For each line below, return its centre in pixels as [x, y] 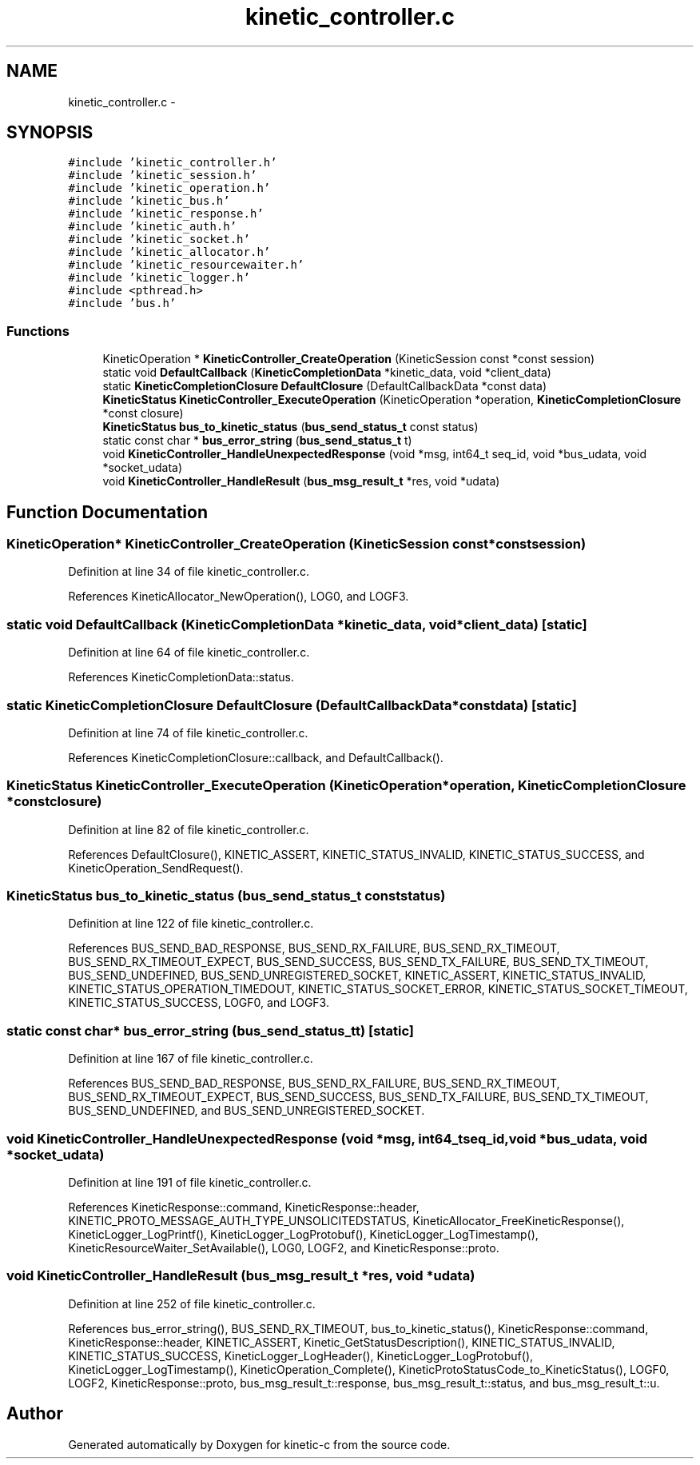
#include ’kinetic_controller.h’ [173, 163]
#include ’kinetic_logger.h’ [159, 278]
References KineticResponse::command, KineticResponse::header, [244, 1207]
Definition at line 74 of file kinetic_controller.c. [188, 732]
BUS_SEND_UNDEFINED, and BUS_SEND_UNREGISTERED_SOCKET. [247, 1111]
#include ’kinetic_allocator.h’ [169, 252]
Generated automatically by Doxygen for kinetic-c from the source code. [259, 1444]
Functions [38, 331]
